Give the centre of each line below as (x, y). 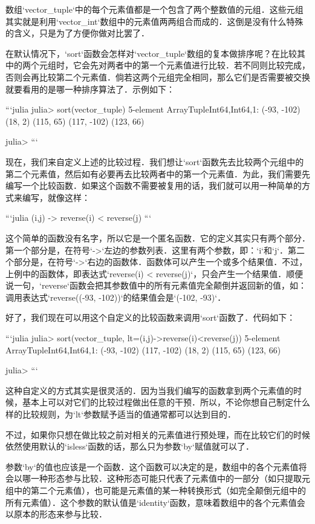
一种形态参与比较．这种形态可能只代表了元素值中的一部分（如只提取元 (170, 478)
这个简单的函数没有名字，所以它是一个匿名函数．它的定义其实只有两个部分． (158, 237)
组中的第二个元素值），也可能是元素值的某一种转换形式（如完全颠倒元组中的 (156, 490)
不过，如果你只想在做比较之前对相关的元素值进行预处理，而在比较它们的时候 (158, 434)
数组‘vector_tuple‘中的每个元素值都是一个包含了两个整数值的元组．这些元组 (154, 9)
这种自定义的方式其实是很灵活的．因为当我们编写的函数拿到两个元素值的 (149, 390)
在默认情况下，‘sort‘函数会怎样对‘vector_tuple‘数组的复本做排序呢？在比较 (151, 53)
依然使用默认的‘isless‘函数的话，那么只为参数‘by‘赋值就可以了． (130, 446)
